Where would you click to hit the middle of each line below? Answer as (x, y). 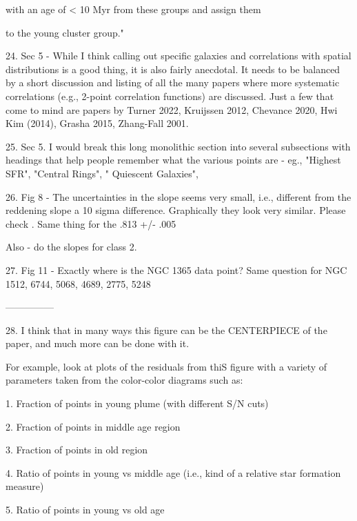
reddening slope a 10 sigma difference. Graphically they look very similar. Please (176, 210)
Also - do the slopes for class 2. (71, 247)
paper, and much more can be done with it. (98, 343)
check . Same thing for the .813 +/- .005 (91, 223)
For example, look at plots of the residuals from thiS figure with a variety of (166, 366)
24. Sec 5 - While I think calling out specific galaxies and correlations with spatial (178, 56)
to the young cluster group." (65, 32)
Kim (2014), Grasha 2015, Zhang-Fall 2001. (97, 123)
